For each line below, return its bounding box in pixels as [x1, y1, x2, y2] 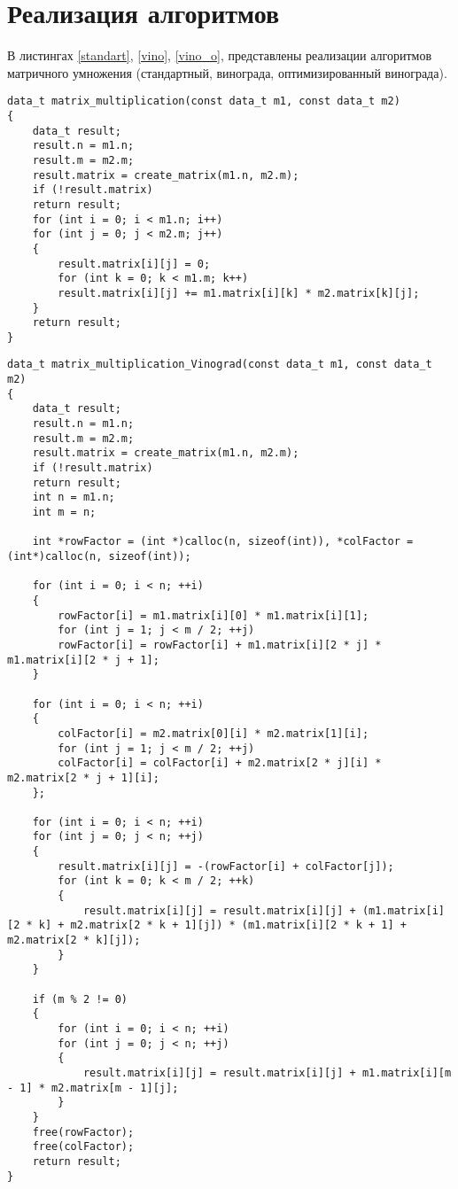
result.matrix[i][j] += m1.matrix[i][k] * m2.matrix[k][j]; [58, 286, 420, 299]
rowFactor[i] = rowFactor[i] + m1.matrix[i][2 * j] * [58, 638, 382, 651]
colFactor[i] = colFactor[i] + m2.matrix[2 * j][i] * [58, 757, 382, 770]
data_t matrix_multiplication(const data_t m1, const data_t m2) [7, 95, 400, 108]
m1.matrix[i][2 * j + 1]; [7, 653, 159, 666]
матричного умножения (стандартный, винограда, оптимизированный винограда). [7, 63, 447, 82]
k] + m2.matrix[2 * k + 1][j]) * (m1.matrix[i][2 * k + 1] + [38, 919, 408, 932]
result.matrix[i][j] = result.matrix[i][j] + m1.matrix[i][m [82, 1066, 452, 1079]
